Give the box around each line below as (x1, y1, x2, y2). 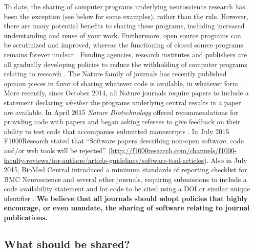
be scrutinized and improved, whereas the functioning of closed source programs (4, 40, 243, 50)
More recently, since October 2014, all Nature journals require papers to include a (4, 88, 249, 98)
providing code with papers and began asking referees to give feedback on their (4, 116, 241, 127)
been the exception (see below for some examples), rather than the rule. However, (4, 11, 249, 21)
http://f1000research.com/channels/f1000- (111, 145, 237, 155)
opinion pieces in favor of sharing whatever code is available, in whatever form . (4, 78, 242, 88)
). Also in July (204, 155, 247, 165)
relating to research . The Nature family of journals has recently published (4, 69, 227, 79)
